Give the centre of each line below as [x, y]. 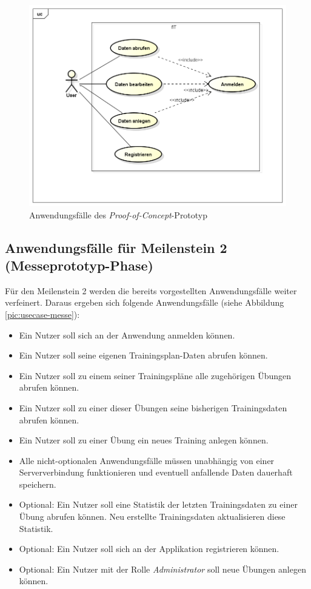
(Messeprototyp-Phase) [79, 265]
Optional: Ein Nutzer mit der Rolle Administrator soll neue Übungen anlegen [162, 569]
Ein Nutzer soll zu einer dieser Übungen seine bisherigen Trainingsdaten [153, 407]
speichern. [38, 484]
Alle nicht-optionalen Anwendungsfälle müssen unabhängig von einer [147, 460]
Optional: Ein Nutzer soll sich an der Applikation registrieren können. [149, 549]
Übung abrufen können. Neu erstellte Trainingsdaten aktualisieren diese [152, 517]
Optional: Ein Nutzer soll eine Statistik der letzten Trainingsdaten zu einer [158, 504]
